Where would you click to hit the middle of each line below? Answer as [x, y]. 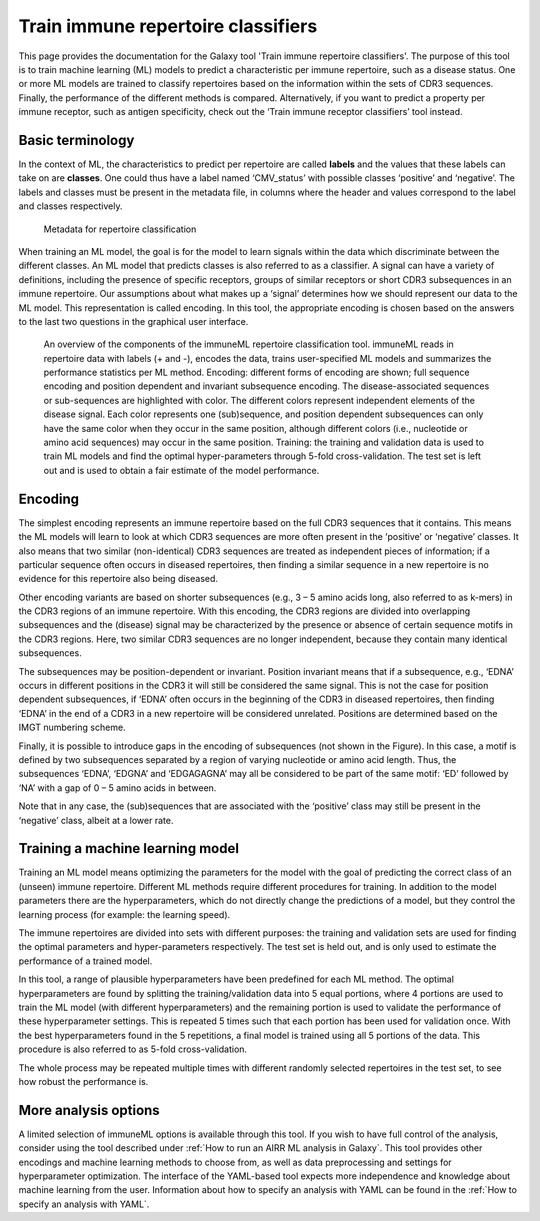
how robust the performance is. [83, 1081]
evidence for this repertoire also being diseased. [118, 579]
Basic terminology [76, 140]
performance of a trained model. [85, 961]
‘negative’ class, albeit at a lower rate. [96, 820]
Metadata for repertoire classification [120, 229]
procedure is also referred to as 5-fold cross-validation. [133, 1049]
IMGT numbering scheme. [72, 727]
